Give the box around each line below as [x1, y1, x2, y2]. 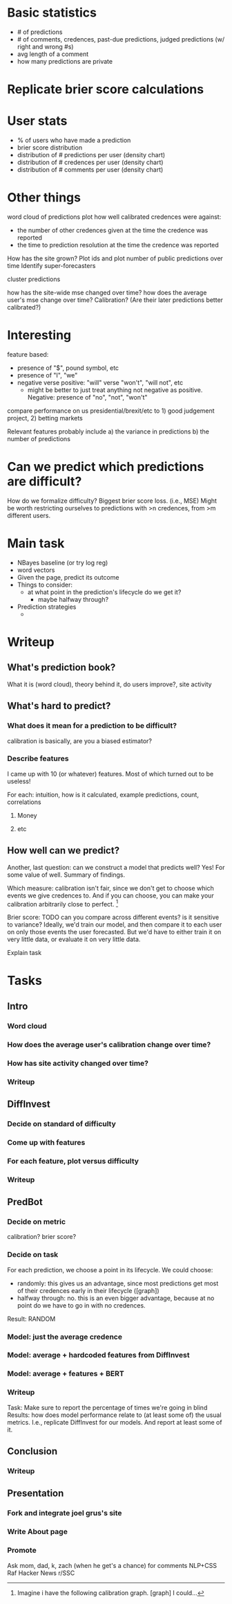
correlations [7, 798, 41, 806]
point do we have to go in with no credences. [17, 1301, 146, 1310]
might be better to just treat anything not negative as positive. [27, 386, 203, 394]
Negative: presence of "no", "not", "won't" [27, 393, 148, 401]
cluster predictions [7, 275, 61, 283]
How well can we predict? [7, 845, 119, 857]
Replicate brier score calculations [7, 82, 204, 98]
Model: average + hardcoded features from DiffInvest [7, 1351, 190, 1360]
